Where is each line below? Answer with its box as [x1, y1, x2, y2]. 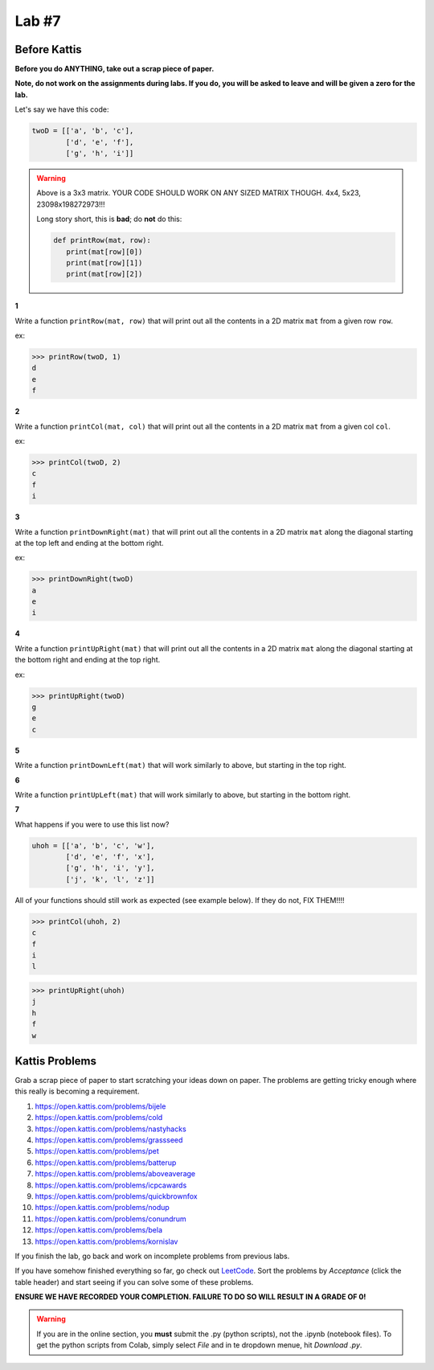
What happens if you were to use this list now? [14, 819, 170, 829]
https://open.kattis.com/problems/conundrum [35, 1214, 186, 1224]
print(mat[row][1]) [65, 258, 143, 267]
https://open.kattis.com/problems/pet [35, 1146, 160, 1156]
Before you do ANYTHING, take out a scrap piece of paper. [14, 64, 215, 74]
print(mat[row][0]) [65, 247, 143, 256]
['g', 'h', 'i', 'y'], [65, 863, 156, 872]
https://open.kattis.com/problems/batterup [35, 1158, 177, 1167]
